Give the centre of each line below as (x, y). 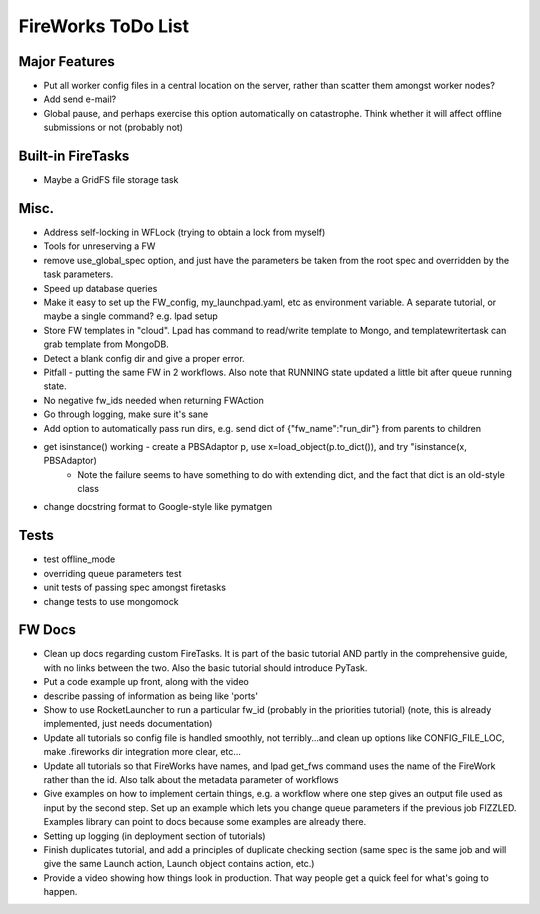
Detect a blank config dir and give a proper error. (144, 358)
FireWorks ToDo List (104, 26)
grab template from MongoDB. (106, 344)
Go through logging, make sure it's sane (126, 414)
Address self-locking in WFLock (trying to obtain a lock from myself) (184, 232)
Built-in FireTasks (74, 156)
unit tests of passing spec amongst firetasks (135, 587)
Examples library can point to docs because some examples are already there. (205, 822)
